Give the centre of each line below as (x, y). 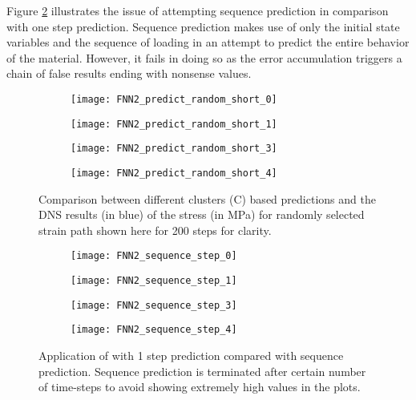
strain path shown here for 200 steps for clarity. (155, 230)
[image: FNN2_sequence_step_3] (154, 305)
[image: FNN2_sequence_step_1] (154, 281)
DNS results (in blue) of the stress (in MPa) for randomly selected (202, 214)
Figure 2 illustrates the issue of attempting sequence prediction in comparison (198, 10)
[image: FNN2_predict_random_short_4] (174, 173)
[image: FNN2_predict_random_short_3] (174, 149)
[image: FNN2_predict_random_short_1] (174, 124)
